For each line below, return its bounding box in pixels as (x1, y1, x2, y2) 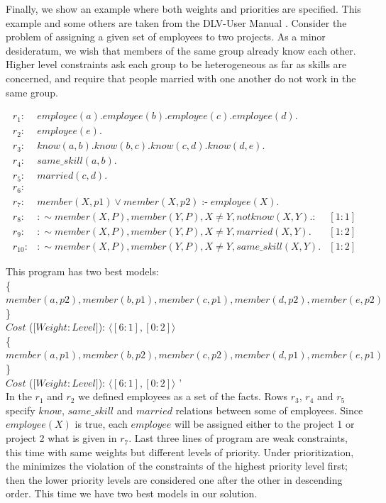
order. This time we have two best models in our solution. (6, 486, 258, 501)
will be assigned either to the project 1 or (175, 416, 355, 431)
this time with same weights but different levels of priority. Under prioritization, (6, 444, 354, 459)
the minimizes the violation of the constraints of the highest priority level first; (6, 458, 348, 473)
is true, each (75, 416, 128, 431)
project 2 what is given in (6, 431, 117, 446)
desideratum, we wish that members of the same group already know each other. (6, 43, 356, 57)
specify (6, 402, 35, 417)
